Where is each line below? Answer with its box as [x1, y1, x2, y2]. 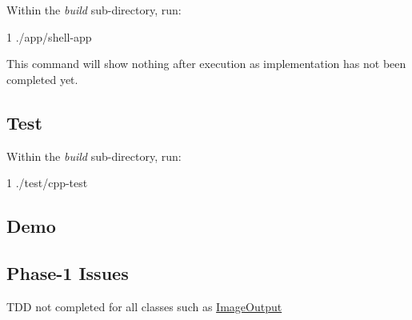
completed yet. [6, 70, 78, 87]
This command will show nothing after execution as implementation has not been [6, 55, 406, 72]
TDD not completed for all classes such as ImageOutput [6, 298, 282, 314]
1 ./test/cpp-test [6, 174, 88, 191]
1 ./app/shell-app [6, 28, 92, 45]
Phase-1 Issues [6, 260, 129, 285]
